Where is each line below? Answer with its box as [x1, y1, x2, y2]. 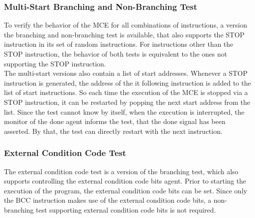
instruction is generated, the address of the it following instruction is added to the [4, 77, 251, 88]
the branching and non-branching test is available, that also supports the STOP [4, 29, 245, 39]
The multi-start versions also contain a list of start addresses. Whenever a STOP [4, 68, 248, 78]
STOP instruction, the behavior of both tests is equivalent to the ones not [4, 49, 227, 59]
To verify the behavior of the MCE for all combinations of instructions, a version [4, 20, 248, 30]
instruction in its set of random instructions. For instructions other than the [4, 39, 233, 49]
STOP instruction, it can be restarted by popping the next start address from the [4, 96, 250, 107]
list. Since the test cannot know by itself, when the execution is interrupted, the [4, 106, 245, 117]
